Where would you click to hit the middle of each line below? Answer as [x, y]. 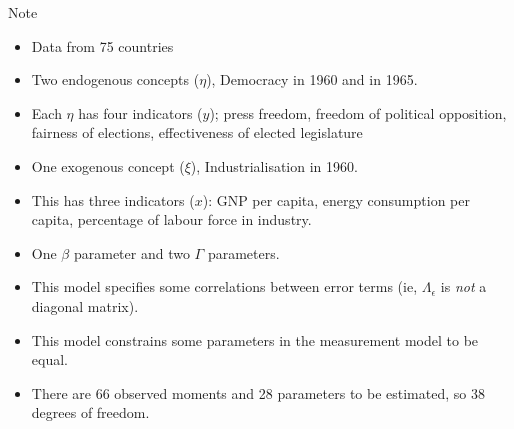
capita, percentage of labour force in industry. [171, 219]
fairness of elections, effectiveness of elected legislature [197, 132]
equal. [49, 359]
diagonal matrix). [85, 305]
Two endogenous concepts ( [115, 79]
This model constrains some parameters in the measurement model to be [255, 339]
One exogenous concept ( [108, 165]
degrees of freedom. [90, 412]
